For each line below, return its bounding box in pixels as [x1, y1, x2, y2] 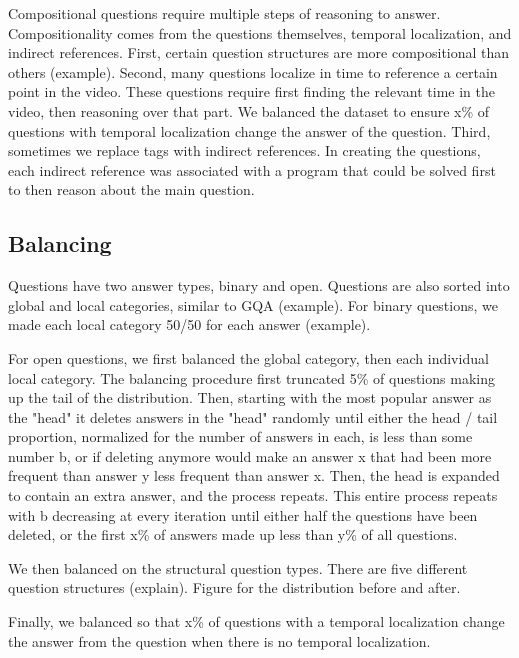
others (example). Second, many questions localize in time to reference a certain [8, 61, 498, 82]
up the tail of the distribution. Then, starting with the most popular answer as [8, 387, 492, 408]
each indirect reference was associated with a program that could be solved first [8, 159, 496, 180]
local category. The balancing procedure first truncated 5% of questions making [8, 367, 495, 388]
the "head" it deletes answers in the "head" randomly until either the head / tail [8, 406, 498, 427]
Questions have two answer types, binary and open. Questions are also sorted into [8, 275, 510, 296]
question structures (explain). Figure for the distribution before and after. [8, 577, 461, 598]
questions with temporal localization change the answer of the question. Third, [8, 120, 491, 141]
